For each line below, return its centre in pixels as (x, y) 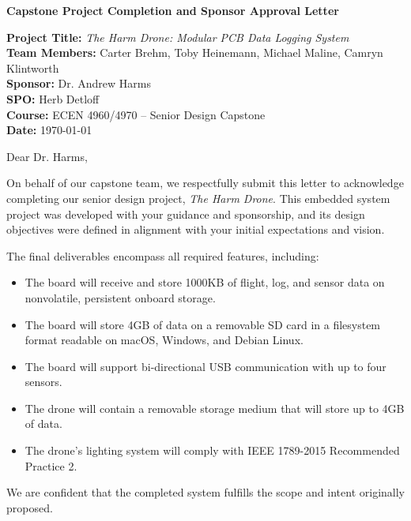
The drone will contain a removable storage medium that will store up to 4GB (215, 408)
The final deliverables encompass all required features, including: (163, 255)
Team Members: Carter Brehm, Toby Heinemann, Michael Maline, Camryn (195, 52)
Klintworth (33, 67)
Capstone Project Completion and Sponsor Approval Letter (173, 10)
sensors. (43, 382)
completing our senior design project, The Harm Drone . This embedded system (198, 198)
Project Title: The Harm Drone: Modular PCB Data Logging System (178, 37)
